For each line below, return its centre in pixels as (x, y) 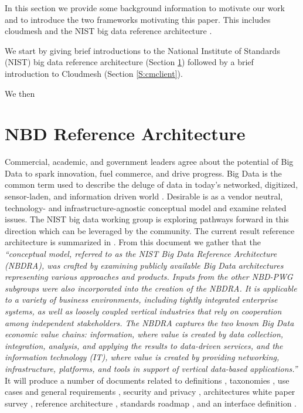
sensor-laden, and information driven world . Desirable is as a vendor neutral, (144, 196)
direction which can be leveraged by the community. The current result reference (150, 230)
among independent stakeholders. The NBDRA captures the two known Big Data (149, 322)
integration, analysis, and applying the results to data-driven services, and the (144, 345)
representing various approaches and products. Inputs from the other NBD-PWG (149, 277)
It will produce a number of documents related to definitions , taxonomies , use (147, 380)
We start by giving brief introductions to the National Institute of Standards (142, 50)
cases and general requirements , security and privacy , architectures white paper (150, 392)
